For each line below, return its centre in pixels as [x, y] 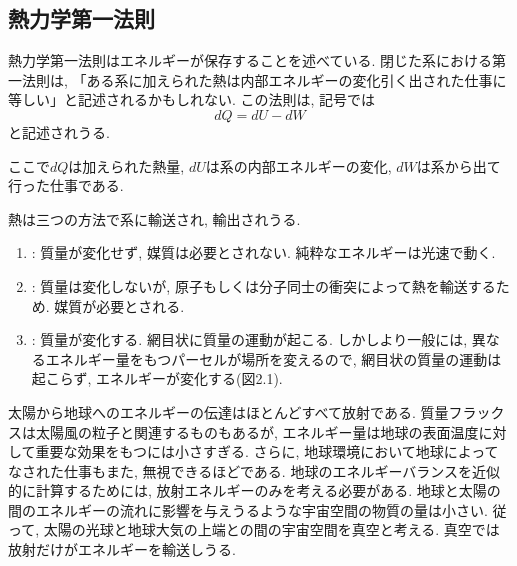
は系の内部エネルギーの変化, [298, 165]
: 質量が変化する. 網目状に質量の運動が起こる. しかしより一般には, [249, 339]
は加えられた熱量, [126, 165]
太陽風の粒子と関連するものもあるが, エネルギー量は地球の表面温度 [257, 431]
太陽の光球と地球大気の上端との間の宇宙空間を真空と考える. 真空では [271, 529]
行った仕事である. [66, 185]
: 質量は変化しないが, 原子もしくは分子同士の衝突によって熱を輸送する [263, 285]
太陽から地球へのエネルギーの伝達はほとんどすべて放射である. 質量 [228, 411]
